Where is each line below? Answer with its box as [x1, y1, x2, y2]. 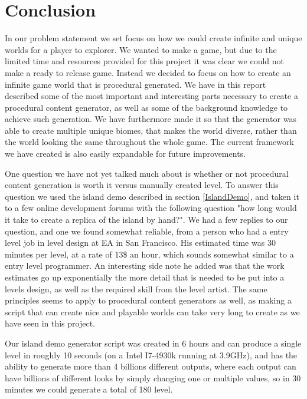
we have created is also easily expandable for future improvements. [5, 147, 246, 160]
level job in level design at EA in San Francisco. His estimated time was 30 [5, 236, 276, 249]
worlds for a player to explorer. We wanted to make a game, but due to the [5, 43, 277, 55]
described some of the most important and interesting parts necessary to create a [5, 90, 298, 102]
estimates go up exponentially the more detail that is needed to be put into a [5, 271, 285, 283]
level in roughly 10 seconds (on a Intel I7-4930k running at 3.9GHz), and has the [5, 348, 298, 361]
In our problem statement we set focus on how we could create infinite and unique [5, 32, 302, 44]
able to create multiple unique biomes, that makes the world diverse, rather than [5, 124, 297, 136]
